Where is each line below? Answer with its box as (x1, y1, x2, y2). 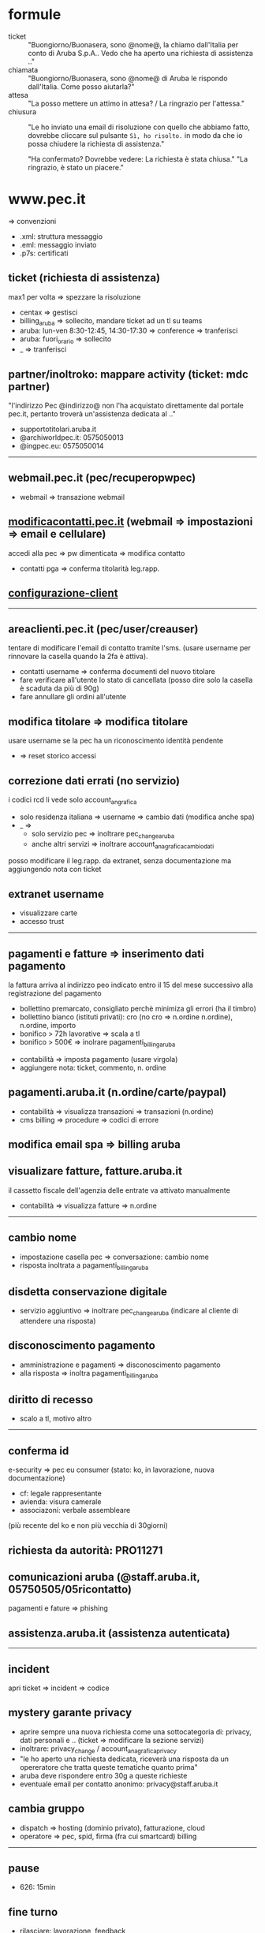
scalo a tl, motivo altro (19, 1413, 92, 1424)
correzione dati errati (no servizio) (8, 774, 180, 788)
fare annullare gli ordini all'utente (19, 692, 127, 702)
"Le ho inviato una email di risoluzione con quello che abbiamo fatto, (28, 122, 251, 132)
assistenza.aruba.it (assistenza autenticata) (8, 1626, 231, 1640)
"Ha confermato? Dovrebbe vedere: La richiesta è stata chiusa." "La (28, 154, 248, 163)
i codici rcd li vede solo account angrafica (8, 795, 137, 806)
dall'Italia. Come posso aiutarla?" (28, 81, 136, 91)
